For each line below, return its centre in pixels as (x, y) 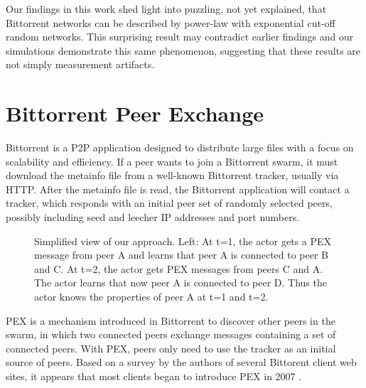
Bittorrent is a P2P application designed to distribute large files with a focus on (180, 147)
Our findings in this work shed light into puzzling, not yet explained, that (166, 9)
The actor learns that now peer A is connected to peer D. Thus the (181, 282)
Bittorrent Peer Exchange (135, 113)
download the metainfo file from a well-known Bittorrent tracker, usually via (172, 175)
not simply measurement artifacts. (80, 64)
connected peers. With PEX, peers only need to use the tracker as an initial (171, 348)
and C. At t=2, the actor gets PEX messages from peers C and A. (179, 268)
